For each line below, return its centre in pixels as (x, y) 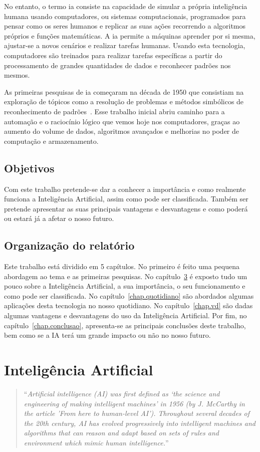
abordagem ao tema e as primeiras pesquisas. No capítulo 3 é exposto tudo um (126, 276)
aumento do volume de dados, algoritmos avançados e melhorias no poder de (122, 131)
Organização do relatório (69, 245)
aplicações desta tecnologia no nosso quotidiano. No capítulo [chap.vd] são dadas (128, 305)
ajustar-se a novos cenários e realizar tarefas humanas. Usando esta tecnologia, (125, 45)
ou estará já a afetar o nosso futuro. (59, 218)
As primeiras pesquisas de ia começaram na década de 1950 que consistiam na (124, 91)
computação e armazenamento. (51, 141)
